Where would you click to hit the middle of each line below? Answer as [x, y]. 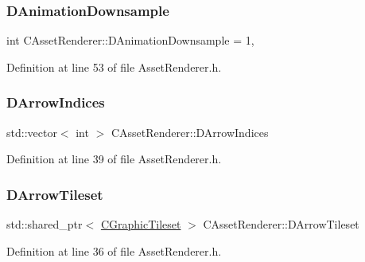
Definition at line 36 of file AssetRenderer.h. [114, 250]
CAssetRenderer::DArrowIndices [190, 132]
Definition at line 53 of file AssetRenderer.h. [114, 66]
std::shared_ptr [45, 224]
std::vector [32, 132]
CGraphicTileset [141, 224]
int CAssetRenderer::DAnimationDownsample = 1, [130, 40]
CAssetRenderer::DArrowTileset [281, 224]
